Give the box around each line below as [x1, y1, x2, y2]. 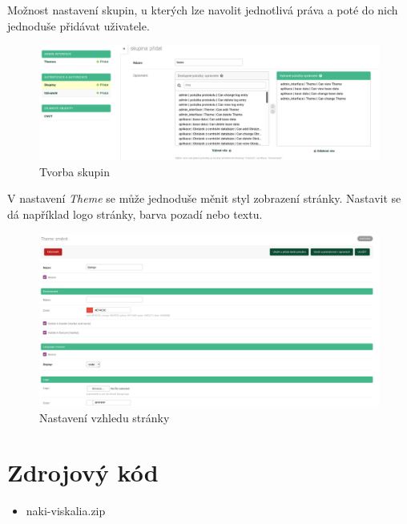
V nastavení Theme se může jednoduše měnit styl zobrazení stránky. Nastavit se [7, 190, 401, 207]
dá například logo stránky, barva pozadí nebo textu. [7, 206, 263, 223]
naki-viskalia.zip [26, 502, 106, 519]
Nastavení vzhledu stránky [39, 409, 170, 425]
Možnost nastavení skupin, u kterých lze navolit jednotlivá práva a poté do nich [7, 2, 398, 18]
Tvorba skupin [39, 163, 111, 179]
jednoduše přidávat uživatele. [7, 17, 150, 34]
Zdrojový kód [7, 456, 159, 489]
